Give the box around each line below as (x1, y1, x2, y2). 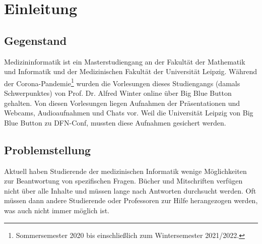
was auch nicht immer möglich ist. (4, 205, 109, 215)
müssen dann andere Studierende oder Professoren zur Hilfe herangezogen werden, (4, 195, 258, 206)
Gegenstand (4, 32, 67, 48)
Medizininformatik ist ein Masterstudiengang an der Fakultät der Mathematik (4, 56, 245, 67)
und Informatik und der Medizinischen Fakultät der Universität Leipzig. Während (4, 66, 257, 77)
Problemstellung (4, 142, 91, 157)
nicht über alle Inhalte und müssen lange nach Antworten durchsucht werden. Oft (4, 185, 256, 196)
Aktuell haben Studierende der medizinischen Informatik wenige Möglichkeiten (4, 165, 247, 176)
